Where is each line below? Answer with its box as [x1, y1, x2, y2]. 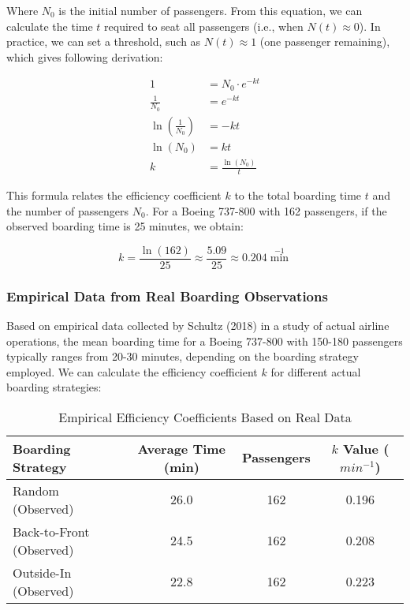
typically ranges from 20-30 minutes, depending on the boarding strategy [6, 348, 359, 365]
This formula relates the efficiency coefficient [6, 186, 222, 203]
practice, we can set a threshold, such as [6, 33, 201, 50]
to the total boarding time [234, 186, 362, 203]
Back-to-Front [13, 522, 90, 541]
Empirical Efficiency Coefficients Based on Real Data [58, 407, 352, 426]
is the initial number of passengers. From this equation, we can [58, 2, 363, 18]
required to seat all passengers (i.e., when [104, 17, 304, 34]
